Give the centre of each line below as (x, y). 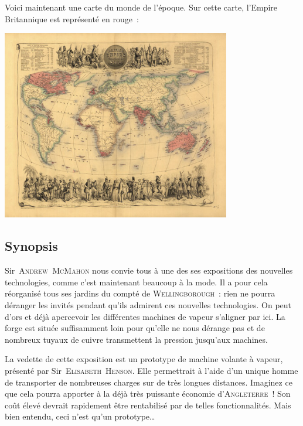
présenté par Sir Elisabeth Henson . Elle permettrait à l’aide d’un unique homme (151, 370)
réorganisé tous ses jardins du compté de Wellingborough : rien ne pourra (140, 293)
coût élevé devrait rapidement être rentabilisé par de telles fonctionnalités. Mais (148, 405)
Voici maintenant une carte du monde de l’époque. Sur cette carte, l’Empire (141, 7)
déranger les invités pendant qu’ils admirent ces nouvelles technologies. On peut (148, 304)
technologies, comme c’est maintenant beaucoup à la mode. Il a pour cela (136, 282)
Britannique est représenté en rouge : (72, 18)
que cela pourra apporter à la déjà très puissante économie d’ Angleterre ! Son (148, 393)
